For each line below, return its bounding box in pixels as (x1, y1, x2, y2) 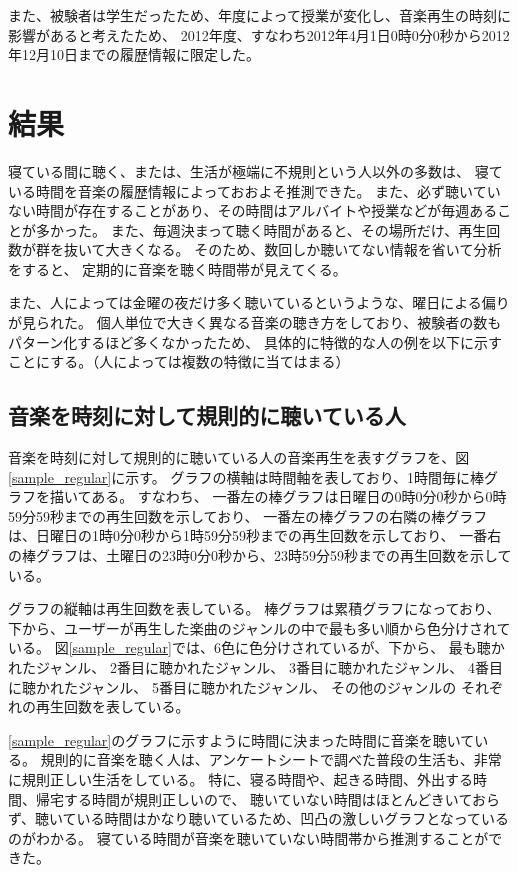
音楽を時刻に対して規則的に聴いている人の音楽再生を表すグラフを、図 (8, 447, 470, 468)
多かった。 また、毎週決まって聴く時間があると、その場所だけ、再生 (35, 219, 487, 240)
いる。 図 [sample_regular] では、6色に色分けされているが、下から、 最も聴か (8, 637, 505, 658)
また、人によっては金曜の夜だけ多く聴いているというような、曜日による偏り (8, 292, 510, 313)
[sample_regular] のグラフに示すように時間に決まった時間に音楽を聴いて (8, 729, 475, 750)
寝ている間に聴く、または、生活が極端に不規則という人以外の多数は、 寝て (8, 160, 503, 181)
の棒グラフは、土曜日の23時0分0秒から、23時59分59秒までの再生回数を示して (8, 545, 512, 566)
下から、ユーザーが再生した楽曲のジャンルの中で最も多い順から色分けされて (8, 617, 511, 638)
